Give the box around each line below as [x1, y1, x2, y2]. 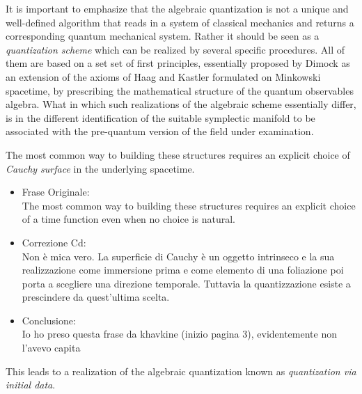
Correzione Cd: [22, 235, 86, 249]
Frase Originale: [22, 184, 90, 199]
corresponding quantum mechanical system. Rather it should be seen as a [6, 29, 320, 43]
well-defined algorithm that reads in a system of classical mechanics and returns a [6, 15, 354, 29]
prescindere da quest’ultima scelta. [22, 290, 170, 304]
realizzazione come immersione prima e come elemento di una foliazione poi [22, 262, 344, 277]
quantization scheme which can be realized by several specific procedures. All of [6, 42, 345, 56]
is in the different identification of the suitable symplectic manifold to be [6, 110, 315, 125]
